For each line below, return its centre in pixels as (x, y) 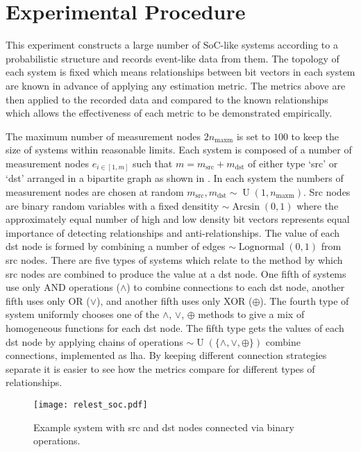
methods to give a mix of (251, 314)
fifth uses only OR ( (48, 300)
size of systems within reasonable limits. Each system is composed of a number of (179, 150)
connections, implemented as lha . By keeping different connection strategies (166, 355)
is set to (253, 136)
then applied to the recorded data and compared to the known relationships (167, 99)
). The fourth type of (304, 300)
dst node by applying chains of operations (94, 341)
